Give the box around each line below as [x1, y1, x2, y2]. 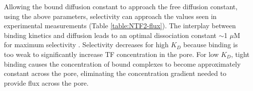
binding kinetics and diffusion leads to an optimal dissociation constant [4, 30, 217, 40]
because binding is [183, 39, 238, 50]
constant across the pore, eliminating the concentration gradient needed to [4, 68, 227, 78]
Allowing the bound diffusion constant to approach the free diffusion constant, [4, 1, 238, 11]
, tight [231, 49, 250, 59]
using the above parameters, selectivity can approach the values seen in [4, 11, 217, 21]
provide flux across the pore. [4, 77, 89, 88]
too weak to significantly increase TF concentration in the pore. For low [4, 49, 219, 59]
